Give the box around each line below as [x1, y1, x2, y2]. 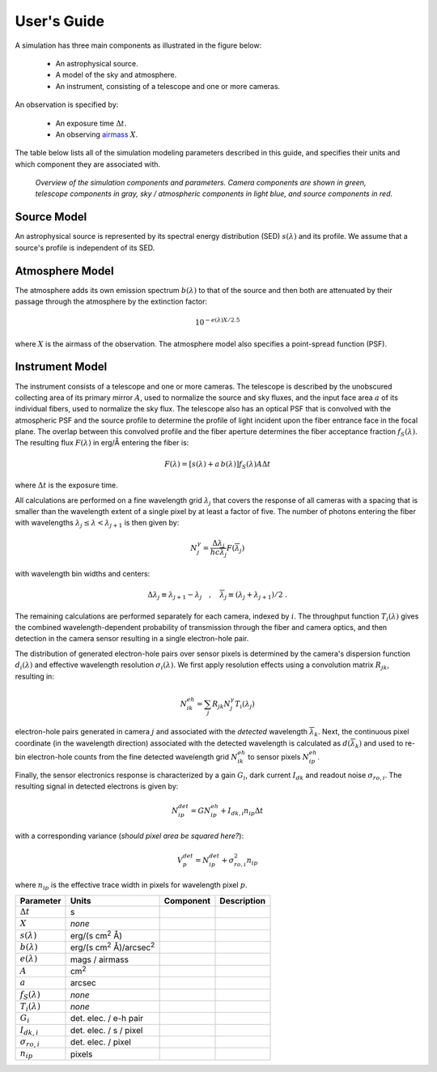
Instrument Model [15, 360, 108, 374]
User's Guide [15, 12, 105, 30]
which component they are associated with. [15, 159, 161, 169]
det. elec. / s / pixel [70, 1024, 143, 1036]
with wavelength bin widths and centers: [15, 568, 151, 578]
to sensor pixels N [248, 752, 310, 762]
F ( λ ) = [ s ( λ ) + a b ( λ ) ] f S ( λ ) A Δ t [164, 459, 271, 470]
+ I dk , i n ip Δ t [220, 806, 264, 818]
